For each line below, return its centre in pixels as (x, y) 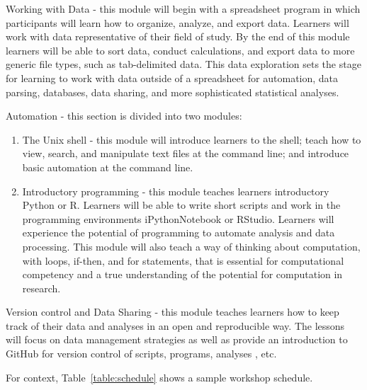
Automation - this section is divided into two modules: (124, 116)
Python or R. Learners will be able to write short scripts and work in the (181, 205)
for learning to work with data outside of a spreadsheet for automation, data (172, 78)
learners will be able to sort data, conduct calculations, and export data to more (180, 50)
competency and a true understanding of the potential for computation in (182, 274)
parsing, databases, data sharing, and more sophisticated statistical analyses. (173, 92)
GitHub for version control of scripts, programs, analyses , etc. (141, 354)
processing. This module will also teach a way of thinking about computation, (191, 246)
